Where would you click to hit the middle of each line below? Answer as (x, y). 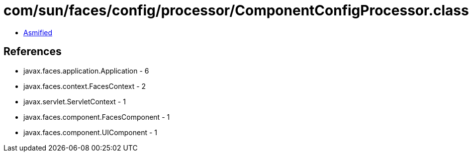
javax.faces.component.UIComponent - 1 (91, 132)
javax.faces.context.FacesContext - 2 (85, 86)
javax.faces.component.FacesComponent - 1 (97, 117)
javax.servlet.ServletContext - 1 (75, 101)
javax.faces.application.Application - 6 (86, 71)
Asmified (38, 32)
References (33, 52)
